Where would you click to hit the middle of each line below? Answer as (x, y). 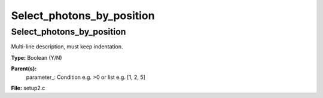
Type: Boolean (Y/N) (36, 57)
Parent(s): (24, 69)
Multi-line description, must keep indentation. (67, 47)
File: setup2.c (28, 88)
